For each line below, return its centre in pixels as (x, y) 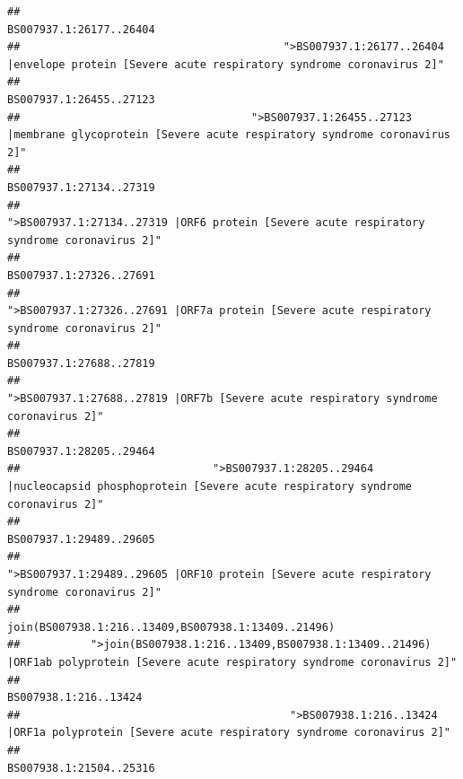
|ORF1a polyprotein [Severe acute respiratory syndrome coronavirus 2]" (229, 733)
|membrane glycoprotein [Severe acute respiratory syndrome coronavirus (229, 135)
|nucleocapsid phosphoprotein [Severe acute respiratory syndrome (210, 487)
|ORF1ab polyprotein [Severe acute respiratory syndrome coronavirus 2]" (232, 662)
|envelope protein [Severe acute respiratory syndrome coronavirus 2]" (226, 64)
